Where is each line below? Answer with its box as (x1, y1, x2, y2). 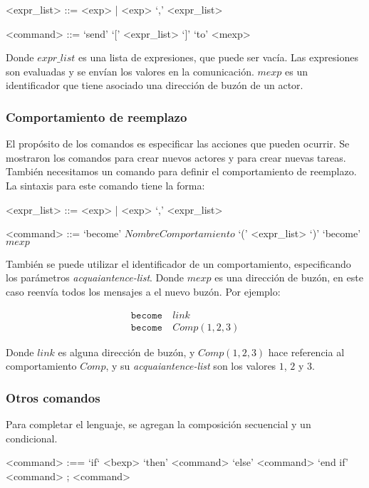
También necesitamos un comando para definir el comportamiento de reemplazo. (6, 164, 357, 179)
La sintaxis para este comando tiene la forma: (6, 177, 205, 192)
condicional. (6, 430, 58, 445)
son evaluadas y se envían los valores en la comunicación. (6, 63, 254, 78)
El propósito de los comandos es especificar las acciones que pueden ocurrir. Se (6, 136, 350, 151)
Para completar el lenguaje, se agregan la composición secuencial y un (6, 417, 311, 431)
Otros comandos (6, 388, 100, 406)
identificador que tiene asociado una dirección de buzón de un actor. (6, 78, 303, 93)
